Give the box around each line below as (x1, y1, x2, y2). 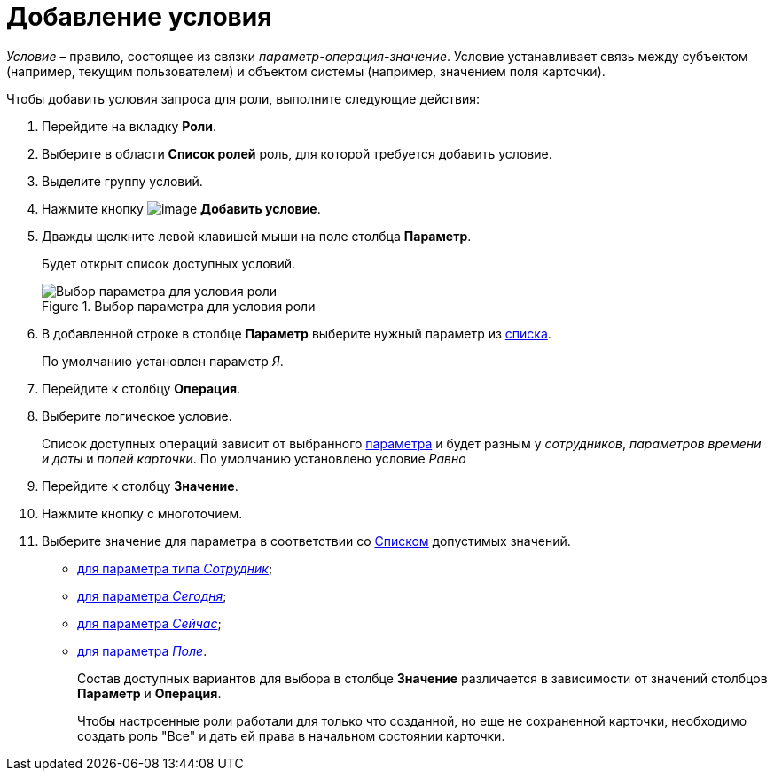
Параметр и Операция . (77, 685, 222, 701)
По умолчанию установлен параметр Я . (42, 353, 284, 369)
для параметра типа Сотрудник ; (77, 560, 273, 576)
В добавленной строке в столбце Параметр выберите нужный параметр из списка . (42, 325, 551, 341)
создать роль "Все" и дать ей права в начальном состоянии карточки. (77, 727, 505, 743)
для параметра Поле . (77, 642, 207, 658)
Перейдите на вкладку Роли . (42, 118, 217, 134)
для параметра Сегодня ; (77, 587, 227, 603)
